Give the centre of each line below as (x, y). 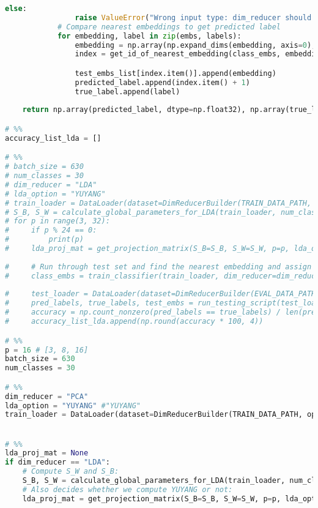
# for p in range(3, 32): (57, 221)
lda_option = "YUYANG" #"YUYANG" (73, 405)
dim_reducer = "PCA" (47, 396)
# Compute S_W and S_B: (71, 472)
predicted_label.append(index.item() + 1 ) (162, 82)
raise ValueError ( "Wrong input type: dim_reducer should (193, 17)
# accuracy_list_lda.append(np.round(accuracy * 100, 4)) (134, 322)
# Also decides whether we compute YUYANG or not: (128, 489)
